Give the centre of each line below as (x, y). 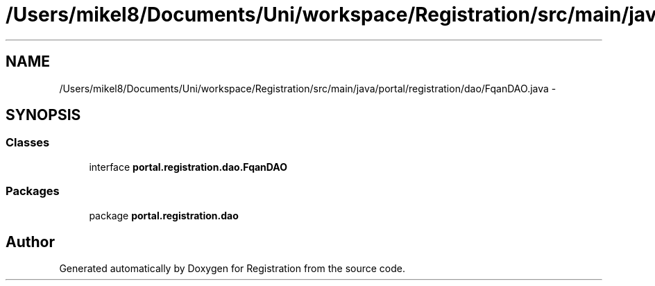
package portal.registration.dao (164, 215)
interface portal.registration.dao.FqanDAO (188, 167)
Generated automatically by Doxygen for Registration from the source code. (232, 269)
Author (30, 242)
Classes (28, 143)
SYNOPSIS (43, 115)
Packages (33, 191)
